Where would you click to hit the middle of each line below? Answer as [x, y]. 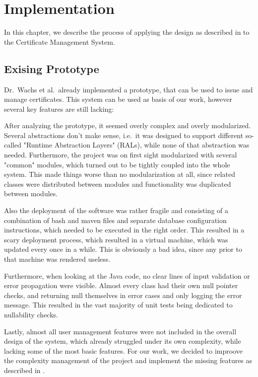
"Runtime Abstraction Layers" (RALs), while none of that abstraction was [136, 145]
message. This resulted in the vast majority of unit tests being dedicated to [118, 305]
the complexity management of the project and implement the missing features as [128, 360]
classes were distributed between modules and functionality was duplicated [118, 184]
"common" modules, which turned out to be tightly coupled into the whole [117, 164]
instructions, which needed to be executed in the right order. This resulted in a [124, 230]
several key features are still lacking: [59, 109]
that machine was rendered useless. [57, 259]
